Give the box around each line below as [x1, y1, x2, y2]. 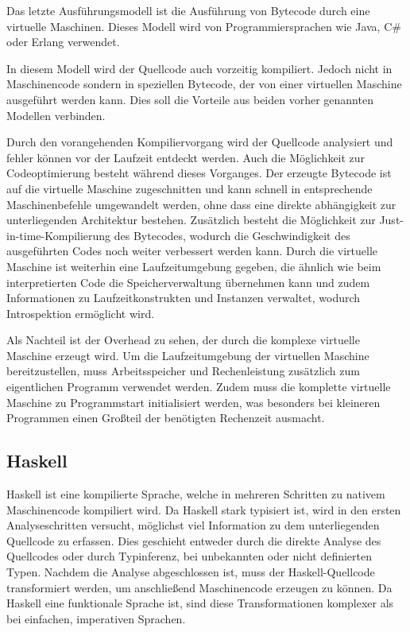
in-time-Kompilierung [6, 227, 111, 243]
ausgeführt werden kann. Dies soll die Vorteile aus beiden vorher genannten [6, 91, 373, 107]
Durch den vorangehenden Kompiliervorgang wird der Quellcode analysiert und [6, 134, 393, 150]
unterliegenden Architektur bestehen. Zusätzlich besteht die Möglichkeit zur [6, 211, 376, 228]
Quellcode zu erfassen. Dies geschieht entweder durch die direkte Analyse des [6, 532, 381, 549]
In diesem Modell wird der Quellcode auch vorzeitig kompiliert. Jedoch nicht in [6, 60, 393, 76]
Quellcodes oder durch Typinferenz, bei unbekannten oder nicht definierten [6, 548, 372, 564]
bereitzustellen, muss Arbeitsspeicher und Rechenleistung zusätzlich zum [6, 363, 360, 379]
